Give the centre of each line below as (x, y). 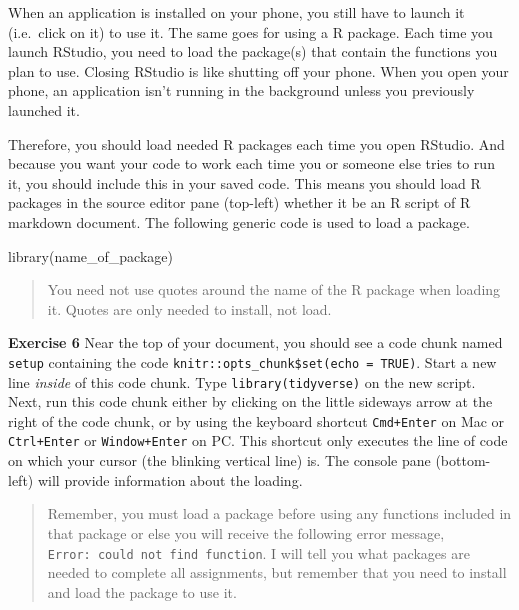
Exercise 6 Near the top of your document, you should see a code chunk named (255, 342)
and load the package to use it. (142, 591)
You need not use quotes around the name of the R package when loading (274, 289)
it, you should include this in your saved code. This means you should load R (244, 182)
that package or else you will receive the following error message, (246, 532)
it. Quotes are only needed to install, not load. (189, 308)
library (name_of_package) (90, 255)
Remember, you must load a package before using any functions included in (279, 513)
